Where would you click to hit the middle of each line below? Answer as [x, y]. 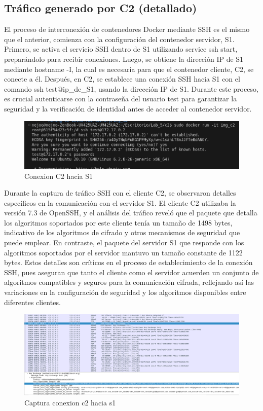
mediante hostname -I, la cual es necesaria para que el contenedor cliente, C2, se [129, 69]
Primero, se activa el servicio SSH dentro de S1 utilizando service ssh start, [121, 49]
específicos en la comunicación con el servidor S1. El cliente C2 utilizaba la [120, 202]
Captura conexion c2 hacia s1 [70, 403]
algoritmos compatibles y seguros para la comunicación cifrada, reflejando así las [129, 282]
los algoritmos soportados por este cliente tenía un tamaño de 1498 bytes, [118, 222]
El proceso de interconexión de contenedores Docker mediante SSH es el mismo [127, 29]
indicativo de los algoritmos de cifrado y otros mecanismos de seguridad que [122, 232]
